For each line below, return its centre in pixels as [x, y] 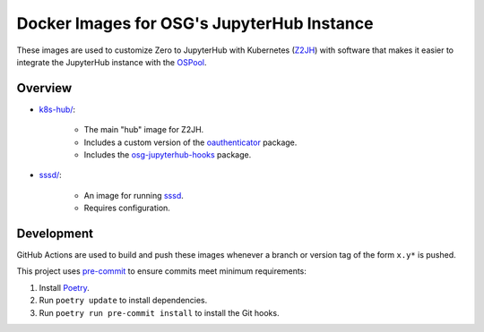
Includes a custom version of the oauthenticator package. [190, 142]
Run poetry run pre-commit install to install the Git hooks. [159, 312]
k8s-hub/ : [57, 109]
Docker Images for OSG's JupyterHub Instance [195, 23]
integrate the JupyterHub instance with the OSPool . [112, 62]
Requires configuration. [127, 208]
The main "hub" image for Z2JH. [144, 130]
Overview [44, 88]
